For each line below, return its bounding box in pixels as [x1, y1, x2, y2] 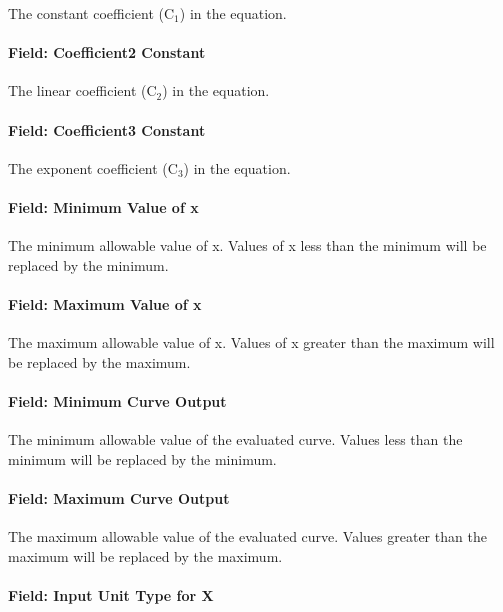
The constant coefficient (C [8, 3, 175, 23]
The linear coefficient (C [8, 80, 157, 101]
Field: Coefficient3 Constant [8, 119, 206, 140]
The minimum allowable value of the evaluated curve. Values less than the [8, 429, 463, 450]
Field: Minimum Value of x [8, 196, 199, 217]
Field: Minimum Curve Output [8, 390, 227, 411]
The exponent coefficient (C [8, 157, 178, 178]
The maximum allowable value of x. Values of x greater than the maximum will [8, 332, 495, 353]
